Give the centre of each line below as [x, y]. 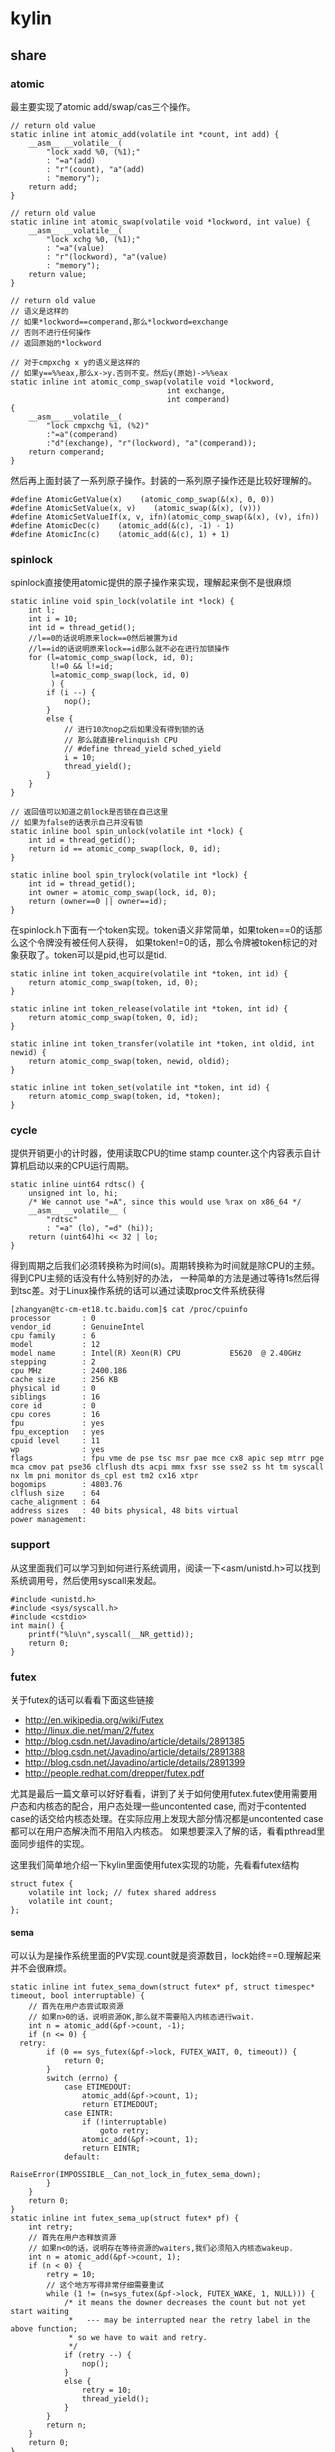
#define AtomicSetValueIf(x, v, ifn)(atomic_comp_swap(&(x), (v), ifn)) [165, 517]
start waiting [40, 2312]
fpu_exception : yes [57, 1432]
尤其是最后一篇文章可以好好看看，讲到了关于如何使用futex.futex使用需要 [159, 1794]
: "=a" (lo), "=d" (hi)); [100, 1228]
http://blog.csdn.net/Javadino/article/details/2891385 [134, 1741]
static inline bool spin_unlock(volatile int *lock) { [127, 832]
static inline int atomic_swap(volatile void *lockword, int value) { [160, 222]
